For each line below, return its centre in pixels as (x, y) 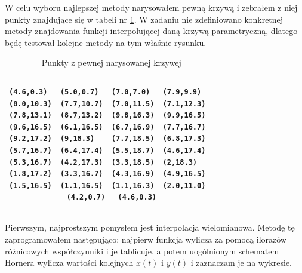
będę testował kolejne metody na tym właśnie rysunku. (106, 42)
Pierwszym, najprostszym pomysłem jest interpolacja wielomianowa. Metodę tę (150, 227)
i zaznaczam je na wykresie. (241, 263)
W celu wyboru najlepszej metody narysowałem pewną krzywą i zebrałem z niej (151, 7)
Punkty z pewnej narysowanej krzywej (111, 62)
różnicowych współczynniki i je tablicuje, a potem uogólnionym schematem (142, 251)
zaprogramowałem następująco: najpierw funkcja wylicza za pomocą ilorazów (146, 239)
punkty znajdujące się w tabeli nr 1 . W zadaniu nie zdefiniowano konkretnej (144, 19)
